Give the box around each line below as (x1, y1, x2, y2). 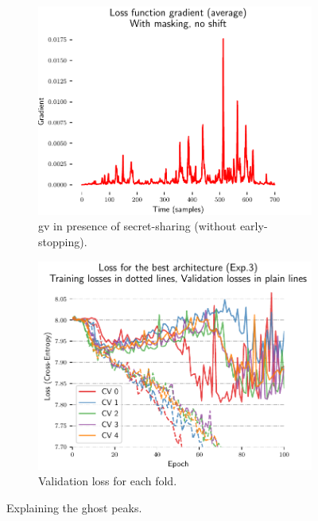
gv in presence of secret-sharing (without (38, 218, 237, 234)
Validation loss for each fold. (38, 473, 177, 489)
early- (239, 218, 268, 234)
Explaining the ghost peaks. (6, 499, 142, 515)
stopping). (38, 233, 87, 250)
